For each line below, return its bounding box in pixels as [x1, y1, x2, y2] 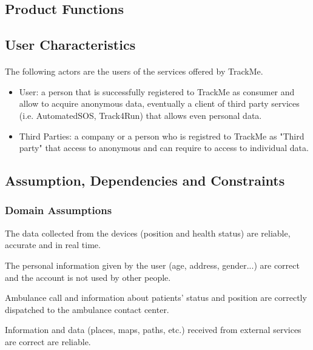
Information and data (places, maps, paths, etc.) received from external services [5, 323, 301, 336]
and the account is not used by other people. [5, 271, 171, 283]
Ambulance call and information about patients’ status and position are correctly [5, 291, 307, 304]
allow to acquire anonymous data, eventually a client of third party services [19, 97, 300, 110]
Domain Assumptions [5, 203, 112, 218]
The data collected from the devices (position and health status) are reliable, [5, 226, 291, 239]
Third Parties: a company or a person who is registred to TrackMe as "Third [19, 129, 305, 142]
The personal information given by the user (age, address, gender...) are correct [5, 258, 300, 271]
